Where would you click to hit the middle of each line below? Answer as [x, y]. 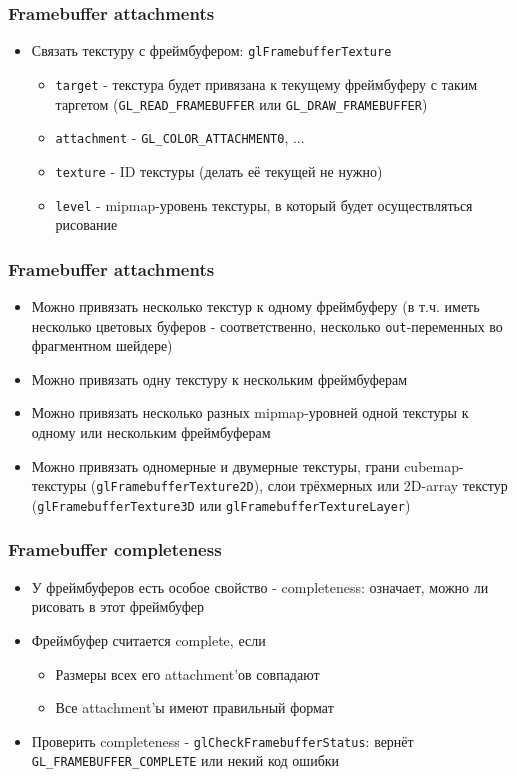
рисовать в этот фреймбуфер [117, 606]
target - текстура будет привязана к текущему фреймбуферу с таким [266, 83]
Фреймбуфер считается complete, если [148, 639]
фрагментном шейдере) [102, 345]
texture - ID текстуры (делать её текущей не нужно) [219, 170]
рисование [86, 224]
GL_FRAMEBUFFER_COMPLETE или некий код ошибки [185, 760]
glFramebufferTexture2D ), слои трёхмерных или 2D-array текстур [302, 485]
